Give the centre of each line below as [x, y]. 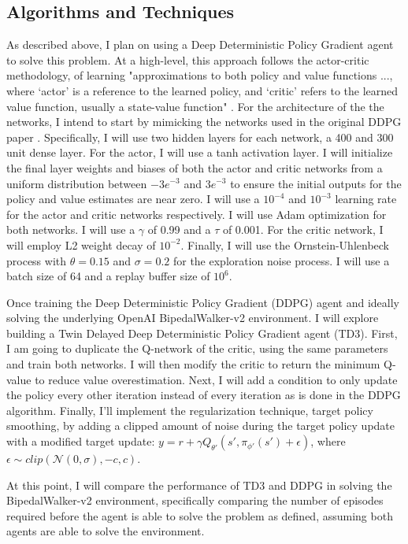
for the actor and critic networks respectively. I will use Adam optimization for [197, 214]
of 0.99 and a [179, 229]
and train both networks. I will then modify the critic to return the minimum [193, 364]
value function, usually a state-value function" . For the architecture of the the [195, 106]
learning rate [366, 199]
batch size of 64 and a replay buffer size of [108, 276]
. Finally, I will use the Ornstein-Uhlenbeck [285, 244]
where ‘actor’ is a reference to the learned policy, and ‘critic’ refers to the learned [202, 90]
